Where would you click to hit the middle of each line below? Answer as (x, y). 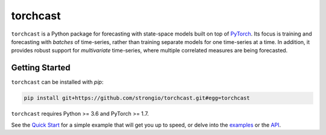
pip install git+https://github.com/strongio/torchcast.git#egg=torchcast (137, 98)
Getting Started (41, 68)
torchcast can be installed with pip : (57, 82)
